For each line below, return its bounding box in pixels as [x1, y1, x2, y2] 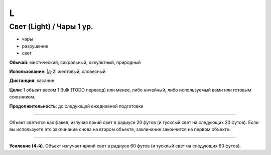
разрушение [22, 43, 49, 49]
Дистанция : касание [9, 77, 55, 83]
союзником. [9, 94, 36, 100]
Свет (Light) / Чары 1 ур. [9, 22, 94, 31]
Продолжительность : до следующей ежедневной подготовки [9, 103, 144, 109]
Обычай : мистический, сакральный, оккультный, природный [9, 59, 141, 65]
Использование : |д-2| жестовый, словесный [9, 68, 106, 74]
